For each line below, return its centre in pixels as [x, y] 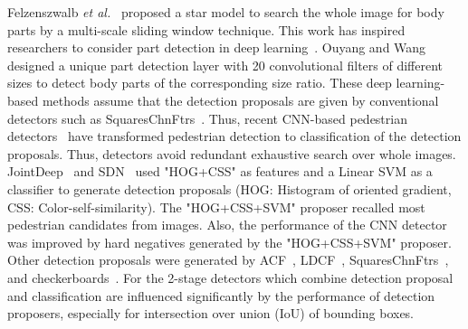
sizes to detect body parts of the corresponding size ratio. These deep [200, 83]
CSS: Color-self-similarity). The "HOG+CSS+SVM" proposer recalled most [216, 207]
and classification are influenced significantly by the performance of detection [221, 295]
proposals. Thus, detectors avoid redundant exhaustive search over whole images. [232, 153]
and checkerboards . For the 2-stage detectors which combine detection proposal [230, 277]
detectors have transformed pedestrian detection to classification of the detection [234, 136]
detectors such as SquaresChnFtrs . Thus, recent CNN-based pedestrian [207, 118]
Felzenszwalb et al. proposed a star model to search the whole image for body [226, 12]
